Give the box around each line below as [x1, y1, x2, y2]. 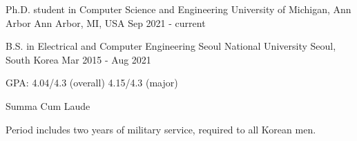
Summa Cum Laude [6, 98, 90, 113]
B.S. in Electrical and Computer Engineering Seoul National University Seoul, [6, 39, 336, 53]
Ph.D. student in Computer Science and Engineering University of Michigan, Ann [6, 2, 351, 16]
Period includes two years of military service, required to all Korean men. [6, 122, 316, 136]
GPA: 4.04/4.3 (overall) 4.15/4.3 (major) [6, 75, 178, 90]
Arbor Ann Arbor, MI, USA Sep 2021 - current [6, 15, 206, 30]
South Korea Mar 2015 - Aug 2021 [6, 52, 151, 66]
